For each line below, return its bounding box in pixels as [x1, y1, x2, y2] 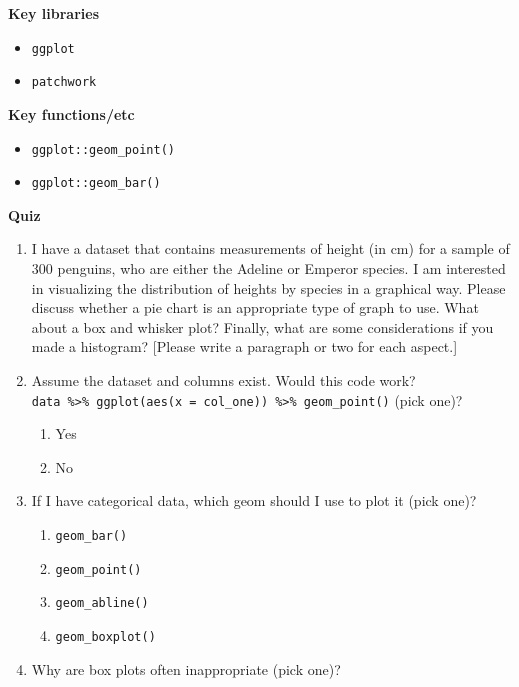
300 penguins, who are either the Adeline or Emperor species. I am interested [31, 258, 506, 278]
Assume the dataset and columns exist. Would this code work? [31, 369, 416, 390]
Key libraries [8, 3, 100, 23]
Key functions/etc [8, 103, 135, 124]
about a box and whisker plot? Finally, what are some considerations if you [31, 316, 494, 337]
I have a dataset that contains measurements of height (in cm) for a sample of [31, 238, 510, 259]
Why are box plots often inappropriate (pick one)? [31, 658, 341, 679]
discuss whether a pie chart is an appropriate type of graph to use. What [31, 297, 479, 318]
